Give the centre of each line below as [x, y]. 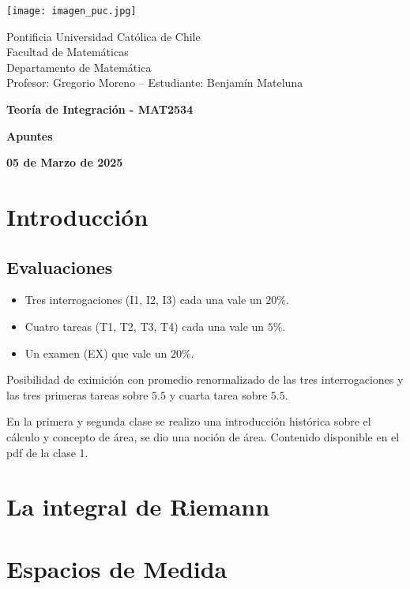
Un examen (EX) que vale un [96, 353]
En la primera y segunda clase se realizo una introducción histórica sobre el [189, 421]
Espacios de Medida [117, 568]
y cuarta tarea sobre [218, 394]
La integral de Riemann [138, 506]
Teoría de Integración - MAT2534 [100, 109]
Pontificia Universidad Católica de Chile [103, 36]
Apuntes [30, 135]
